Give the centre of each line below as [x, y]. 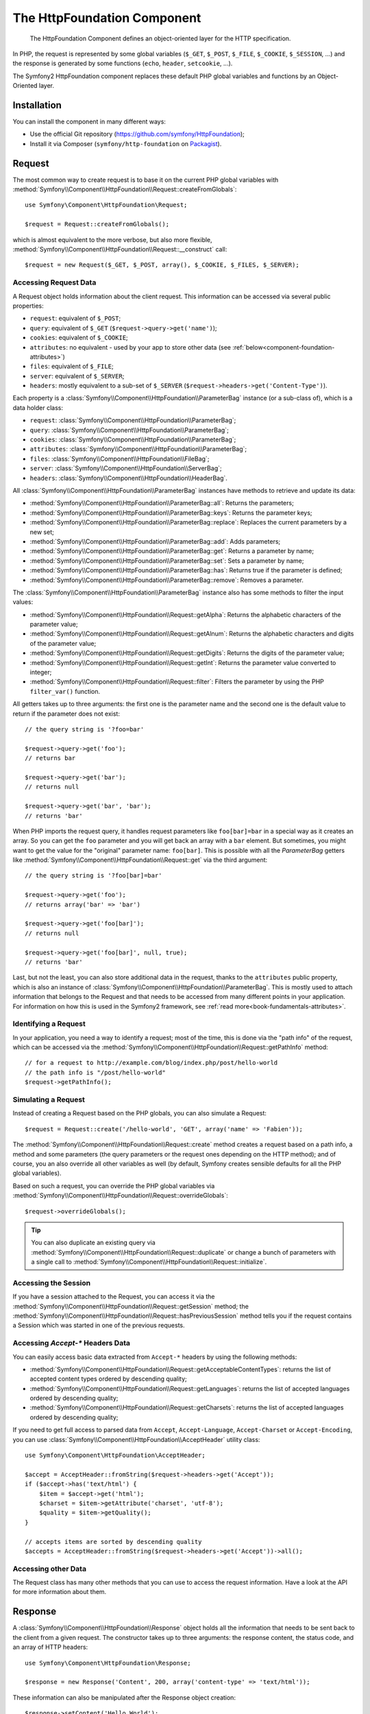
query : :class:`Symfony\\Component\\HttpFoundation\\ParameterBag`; [129, 430]
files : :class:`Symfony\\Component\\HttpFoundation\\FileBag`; [120, 459]
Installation [37, 105]
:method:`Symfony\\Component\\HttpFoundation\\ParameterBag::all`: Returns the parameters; [162, 503]
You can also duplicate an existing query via [93, 1243]
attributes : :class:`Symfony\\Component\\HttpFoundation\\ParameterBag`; [138, 449]
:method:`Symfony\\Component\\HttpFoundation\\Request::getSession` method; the [131, 1306]
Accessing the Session [52, 1283]
